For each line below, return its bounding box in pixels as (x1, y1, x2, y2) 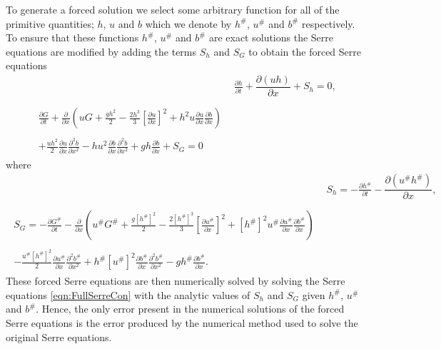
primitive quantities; (6, 16, 94, 31)
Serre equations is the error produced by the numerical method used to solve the (6, 315, 358, 330)
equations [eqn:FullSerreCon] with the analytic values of (6, 287, 250, 302)
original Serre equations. (6, 329, 112, 344)
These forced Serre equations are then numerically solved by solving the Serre (6, 273, 345, 288)
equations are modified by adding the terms (6, 44, 197, 59)
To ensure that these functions (6, 30, 139, 45)
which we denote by (145, 16, 232, 31)
